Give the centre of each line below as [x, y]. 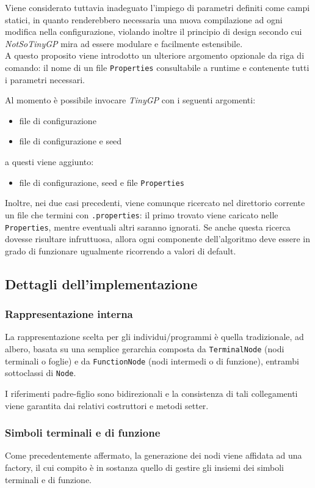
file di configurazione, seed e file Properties [102, 182]
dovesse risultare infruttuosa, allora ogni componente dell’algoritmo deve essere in [158, 239]
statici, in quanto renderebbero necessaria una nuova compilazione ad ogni [144, 19]
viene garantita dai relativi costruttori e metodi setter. [107, 405]
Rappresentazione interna [69, 314]
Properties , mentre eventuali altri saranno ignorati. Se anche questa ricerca [148, 227]
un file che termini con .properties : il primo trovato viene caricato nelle [142, 214]
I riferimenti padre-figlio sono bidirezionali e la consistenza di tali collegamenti [151, 393]
